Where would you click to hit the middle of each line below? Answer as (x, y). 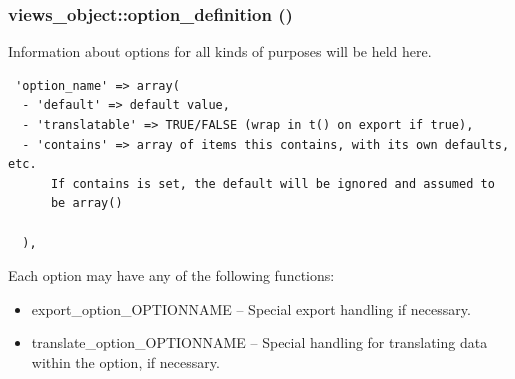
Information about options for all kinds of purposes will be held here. (220, 51)
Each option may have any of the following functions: (171, 275)
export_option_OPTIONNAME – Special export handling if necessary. (251, 308)
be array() (86, 203)
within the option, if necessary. (125, 361)
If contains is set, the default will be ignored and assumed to (272, 183)
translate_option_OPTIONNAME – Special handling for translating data (259, 342)
